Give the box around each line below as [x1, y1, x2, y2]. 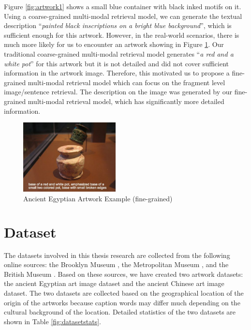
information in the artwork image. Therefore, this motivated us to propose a [4, 68, 230, 78]
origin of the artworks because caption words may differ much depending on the [4, 297, 240, 307]
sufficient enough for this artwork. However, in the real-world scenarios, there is [4, 30, 239, 40]
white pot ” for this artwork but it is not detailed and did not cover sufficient [4, 58, 229, 68]
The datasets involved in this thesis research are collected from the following [4, 250, 230, 260]
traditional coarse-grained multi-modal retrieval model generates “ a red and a [4, 48, 234, 59]
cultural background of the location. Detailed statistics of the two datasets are [4, 307, 236, 317]
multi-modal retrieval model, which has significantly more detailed [28, 96, 224, 106]
